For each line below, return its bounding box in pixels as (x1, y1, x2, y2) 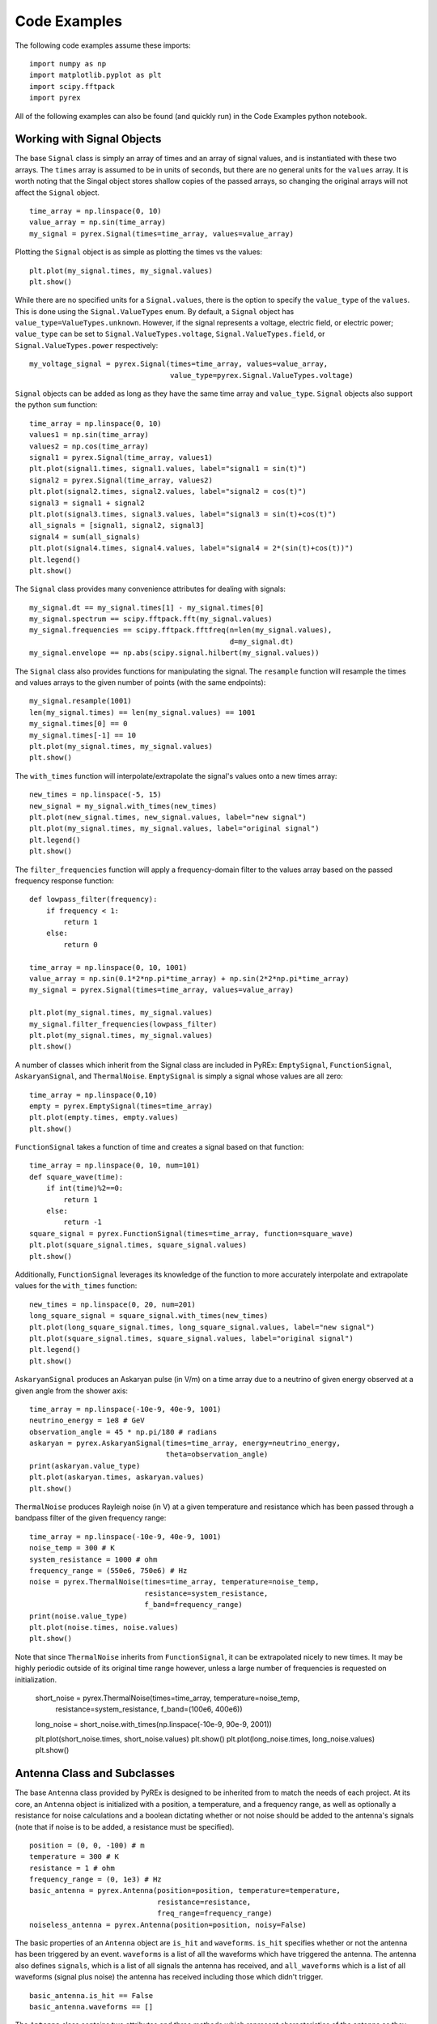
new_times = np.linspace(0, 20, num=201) (29, 1299, 196, 1309)
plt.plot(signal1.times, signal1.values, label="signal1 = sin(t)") (29, 464, 307, 474)
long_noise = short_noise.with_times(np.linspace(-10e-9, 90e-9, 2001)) (35, 1719, 273, 1728)
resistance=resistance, (156, 1897, 252, 1907)
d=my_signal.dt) (229, 636, 295, 646)
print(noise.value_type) (29, 1611, 128, 1621)
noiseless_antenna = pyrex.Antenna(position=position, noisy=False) (29, 1920, 307, 1929)
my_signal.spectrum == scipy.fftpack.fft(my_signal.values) (29, 614, 273, 623)
